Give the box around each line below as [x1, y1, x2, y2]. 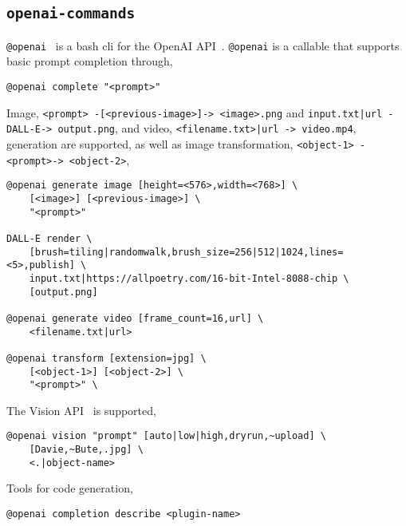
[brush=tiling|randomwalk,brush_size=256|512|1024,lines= [29, 246, 344, 258]
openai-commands [6, 5, 136, 22]
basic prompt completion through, [6, 53, 173, 69]
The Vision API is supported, [6, 401, 156, 418]
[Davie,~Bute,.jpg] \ [29, 444, 144, 456]
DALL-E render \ [6, 232, 93, 244]
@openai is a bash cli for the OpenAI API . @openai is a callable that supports [6, 37, 400, 53]
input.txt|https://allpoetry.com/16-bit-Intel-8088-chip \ [29, 272, 349, 284]
